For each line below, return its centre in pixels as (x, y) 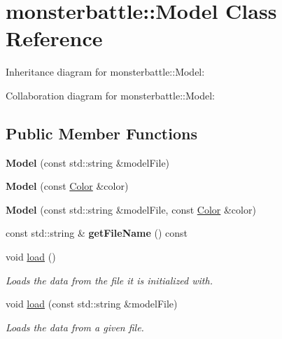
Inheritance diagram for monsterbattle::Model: (105, 72)
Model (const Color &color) (67, 186)
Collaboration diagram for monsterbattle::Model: (110, 95)
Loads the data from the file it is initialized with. (109, 280)
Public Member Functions (101, 133)
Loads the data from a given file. (75, 327)
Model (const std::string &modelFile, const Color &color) (131, 209)
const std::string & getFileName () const (97, 233)
